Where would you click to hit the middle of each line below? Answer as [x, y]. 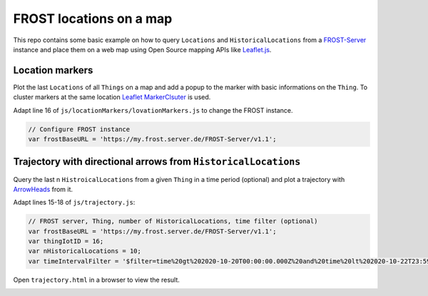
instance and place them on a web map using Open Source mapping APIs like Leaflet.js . [142, 49]
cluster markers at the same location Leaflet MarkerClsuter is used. [112, 97]
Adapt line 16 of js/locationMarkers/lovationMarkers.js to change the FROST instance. [153, 110]
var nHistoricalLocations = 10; [85, 251]
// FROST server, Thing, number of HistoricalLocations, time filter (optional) [173, 221]
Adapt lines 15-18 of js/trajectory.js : [74, 203]
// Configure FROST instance [79, 129]
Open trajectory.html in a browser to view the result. [96, 280]
